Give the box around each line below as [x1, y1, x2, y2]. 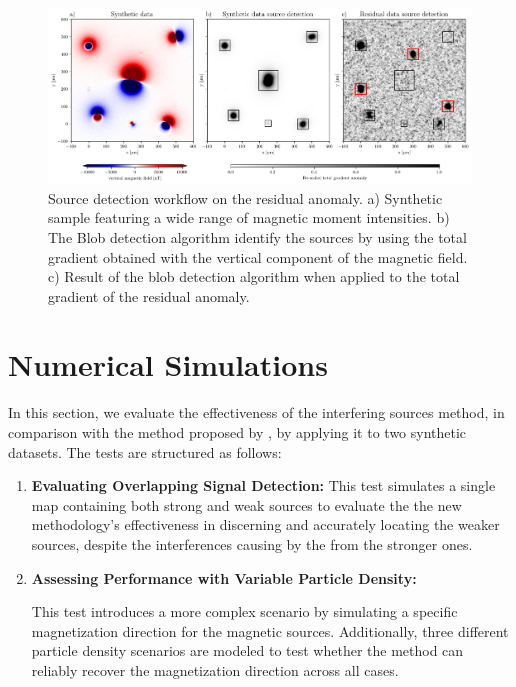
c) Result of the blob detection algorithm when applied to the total [48, 266, 460, 287]
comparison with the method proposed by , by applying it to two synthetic [8, 422, 467, 443]
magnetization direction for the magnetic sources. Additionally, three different [31, 620, 509, 641]
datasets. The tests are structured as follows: [8, 441, 282, 462]
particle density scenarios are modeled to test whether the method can [31, 640, 464, 661]
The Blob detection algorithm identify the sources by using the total [48, 226, 467, 247]
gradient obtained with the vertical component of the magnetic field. [48, 246, 468, 267]
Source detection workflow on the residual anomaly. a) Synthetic [48, 187, 443, 208]
